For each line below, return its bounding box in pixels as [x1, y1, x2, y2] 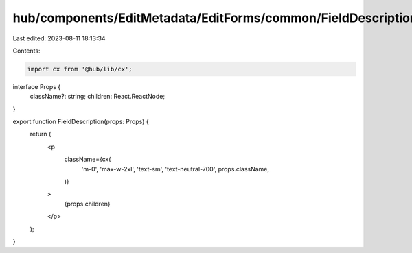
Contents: [12, 47, 41, 55]
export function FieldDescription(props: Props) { [12, 117, 149, 126]
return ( [30, 130, 51, 138]
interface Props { [12, 82, 61, 91]
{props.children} [64, 200, 111, 208]
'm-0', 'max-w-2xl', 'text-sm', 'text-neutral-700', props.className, [81, 165, 270, 173]
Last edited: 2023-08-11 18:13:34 [12, 34, 106, 43]
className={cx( [64, 155, 111, 164]
